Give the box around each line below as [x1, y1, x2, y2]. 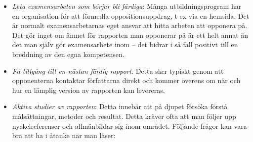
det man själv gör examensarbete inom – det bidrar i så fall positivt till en [12, 39, 238, 50]
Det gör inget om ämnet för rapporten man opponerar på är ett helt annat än [12, 29, 249, 40]
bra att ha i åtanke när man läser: [12, 130, 116, 141]
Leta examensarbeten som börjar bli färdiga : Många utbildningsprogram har [12, 1, 242, 11]
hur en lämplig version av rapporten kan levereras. [12, 85, 165, 95]
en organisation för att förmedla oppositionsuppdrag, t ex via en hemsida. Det [12, 10, 250, 21]
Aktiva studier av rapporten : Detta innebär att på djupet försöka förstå [12, 101, 228, 112]
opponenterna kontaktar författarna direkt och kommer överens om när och [12, 75, 241, 85]
